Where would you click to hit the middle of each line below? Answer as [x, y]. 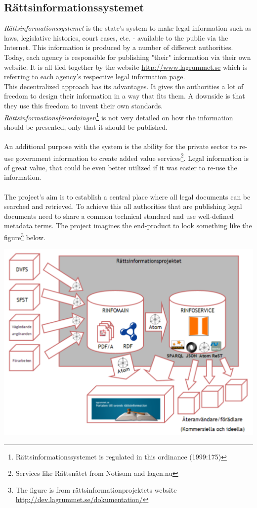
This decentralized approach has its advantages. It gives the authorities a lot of [124, 86]
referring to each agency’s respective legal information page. [95, 76]
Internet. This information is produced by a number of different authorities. [119, 47]
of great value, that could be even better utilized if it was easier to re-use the [121, 167]
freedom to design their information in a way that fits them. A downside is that [125, 96]
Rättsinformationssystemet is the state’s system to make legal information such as [128, 28]
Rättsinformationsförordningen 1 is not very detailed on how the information [119, 116]
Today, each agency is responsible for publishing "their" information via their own [128, 57]
